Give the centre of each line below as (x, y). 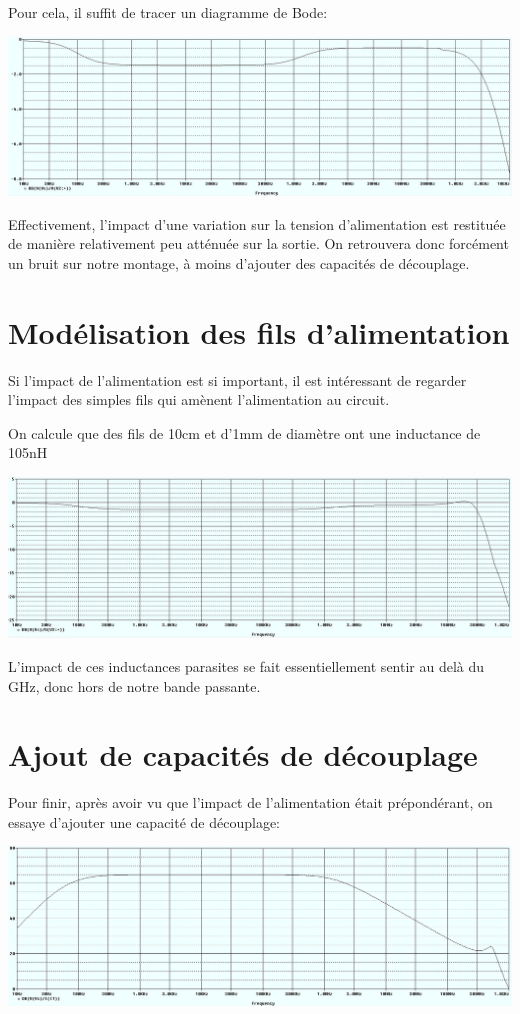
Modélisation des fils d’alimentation (259, 331)
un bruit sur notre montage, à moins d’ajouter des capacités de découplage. (239, 262)
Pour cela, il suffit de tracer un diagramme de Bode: (168, 12)
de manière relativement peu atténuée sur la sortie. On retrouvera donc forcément (258, 243)
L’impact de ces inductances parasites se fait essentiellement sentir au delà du (246, 665)
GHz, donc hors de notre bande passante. (134, 685)
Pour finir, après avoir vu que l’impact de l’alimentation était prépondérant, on (250, 802)
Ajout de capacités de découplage (243, 754)
